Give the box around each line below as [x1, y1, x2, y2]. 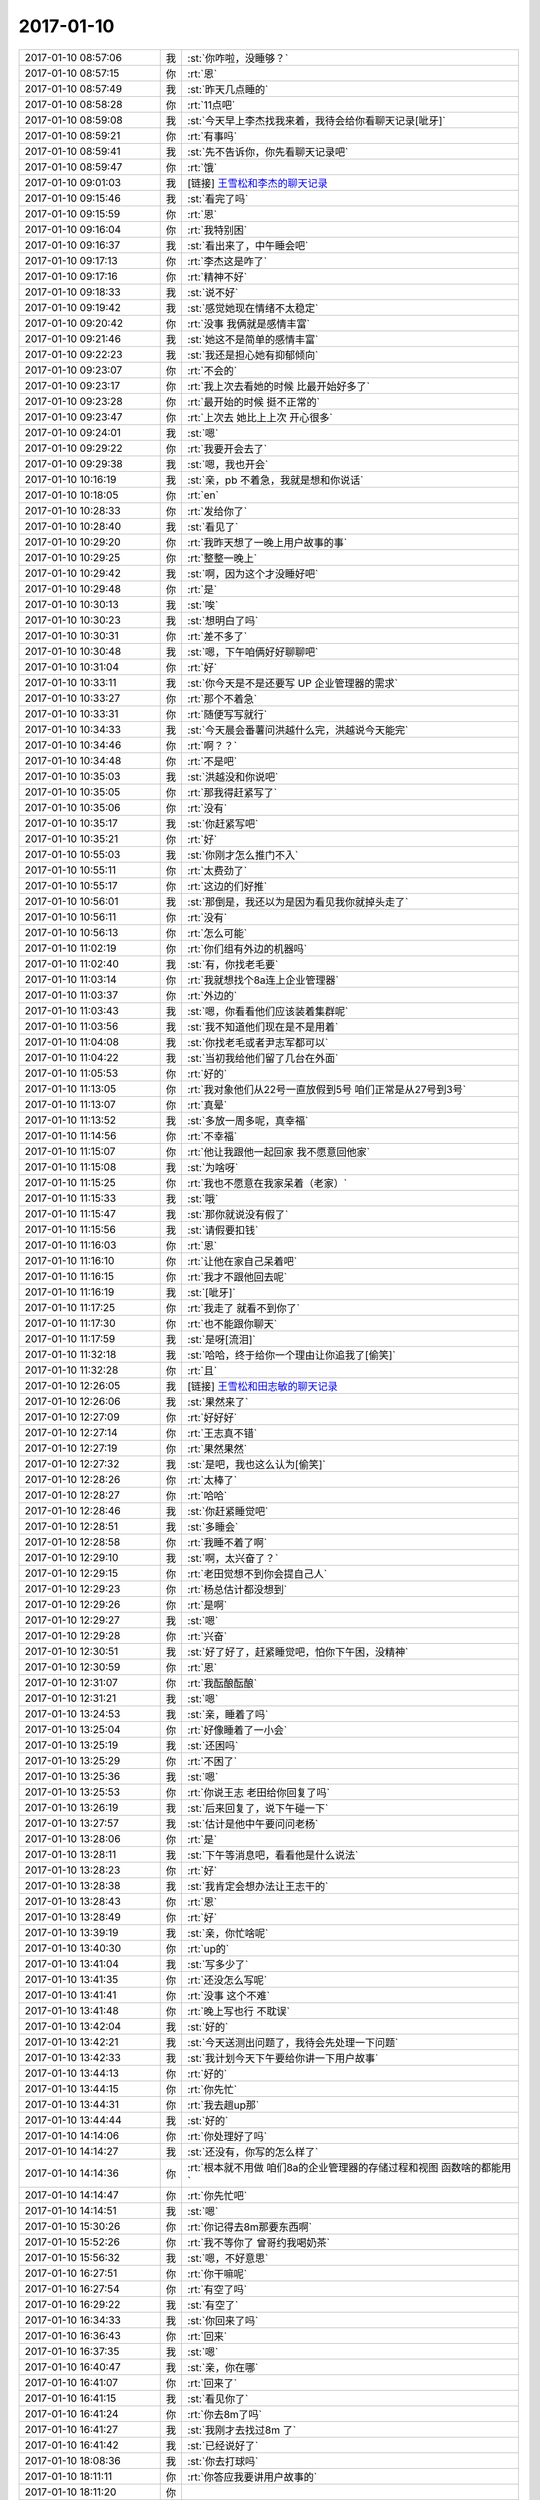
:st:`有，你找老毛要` [187, 957, 279, 971]
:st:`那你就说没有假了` [187, 1207, 289, 1221]
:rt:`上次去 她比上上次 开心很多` [187, 410, 334, 424]
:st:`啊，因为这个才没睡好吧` [187, 566, 319, 580]
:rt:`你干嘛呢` [187, 2266, 248, 2280]
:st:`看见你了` [187, 2391, 249, 2405]
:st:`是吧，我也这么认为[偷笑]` [187, 1457, 326, 1471]
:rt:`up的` [187, 1941, 230, 1955]
